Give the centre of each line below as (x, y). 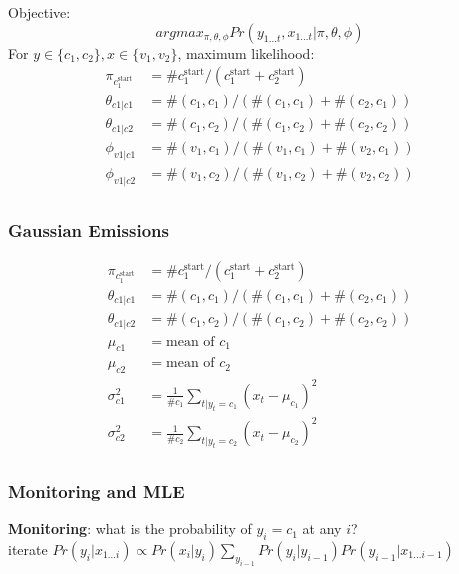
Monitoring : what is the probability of (130, 528)
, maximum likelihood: (246, 52)
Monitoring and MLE (96, 490)
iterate (28, 548)
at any (322, 528)
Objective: (39, 12)
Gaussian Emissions (88, 229)
